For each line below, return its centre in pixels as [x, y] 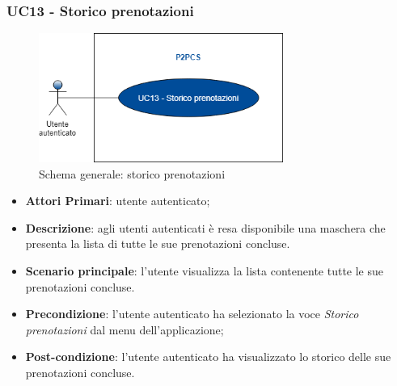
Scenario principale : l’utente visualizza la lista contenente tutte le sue [204, 271]
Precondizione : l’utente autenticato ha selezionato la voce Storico [192, 314]
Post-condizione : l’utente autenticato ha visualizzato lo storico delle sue [208, 357]
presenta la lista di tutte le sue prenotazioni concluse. [158, 243]
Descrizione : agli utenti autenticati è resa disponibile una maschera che [205, 227]
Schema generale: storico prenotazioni [132, 173]
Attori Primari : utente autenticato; [118, 201]
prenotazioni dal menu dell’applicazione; [125, 329]
